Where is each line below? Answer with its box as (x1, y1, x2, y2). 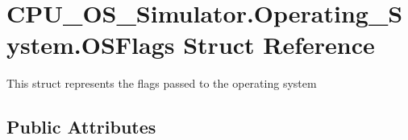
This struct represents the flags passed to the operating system (6, 75, 317, 92)
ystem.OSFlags (6, 28, 175, 61)
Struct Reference (183, 28, 375, 61)
